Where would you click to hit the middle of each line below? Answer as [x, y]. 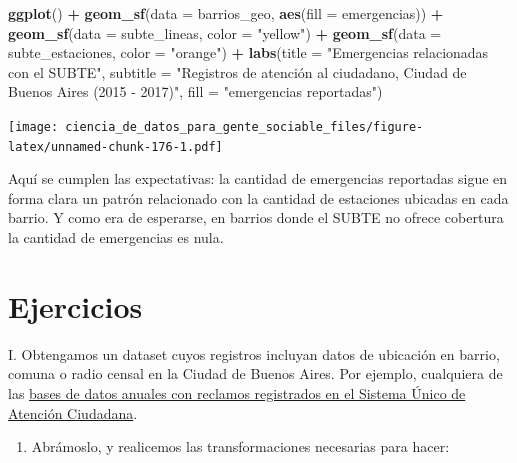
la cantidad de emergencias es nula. [116, 237]
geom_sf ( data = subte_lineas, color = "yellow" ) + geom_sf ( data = [225, 32]
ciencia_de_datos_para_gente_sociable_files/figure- [244, 126]
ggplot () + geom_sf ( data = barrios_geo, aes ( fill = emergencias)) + [226, 13]
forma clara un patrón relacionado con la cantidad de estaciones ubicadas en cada [258, 197]
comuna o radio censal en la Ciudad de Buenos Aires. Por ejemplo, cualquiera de [255, 373]
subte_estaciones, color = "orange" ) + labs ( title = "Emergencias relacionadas [248, 52]
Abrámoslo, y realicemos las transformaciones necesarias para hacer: [240, 446]
